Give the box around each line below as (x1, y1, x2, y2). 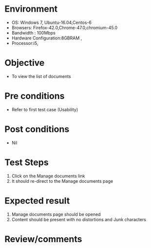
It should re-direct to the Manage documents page (11, 178, 113, 184)
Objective (4, 57, 45, 69)
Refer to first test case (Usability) (11, 106, 78, 113)
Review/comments (4, 233, 82, 245)
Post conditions (4, 124, 70, 134)
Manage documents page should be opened (11, 211, 101, 217)
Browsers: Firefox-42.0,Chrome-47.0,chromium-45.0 (11, 24, 118, 30)
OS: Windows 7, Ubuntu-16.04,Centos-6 (11, 19, 92, 25)
